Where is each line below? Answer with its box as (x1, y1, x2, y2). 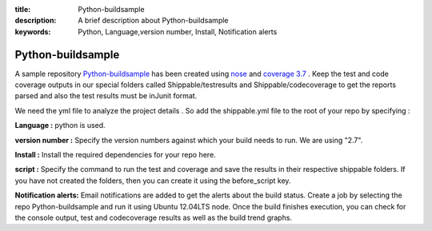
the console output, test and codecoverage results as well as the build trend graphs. (14, 213, 292, 222)
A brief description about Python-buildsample (78, 16, 229, 26)
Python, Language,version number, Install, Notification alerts (78, 26, 278, 36)
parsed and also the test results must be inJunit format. (14, 91, 198, 101)
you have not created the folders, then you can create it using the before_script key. (14, 176, 291, 185)
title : (14, 5, 31, 14)
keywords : (14, 26, 51, 36)
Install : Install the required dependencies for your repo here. (14, 150, 216, 160)
